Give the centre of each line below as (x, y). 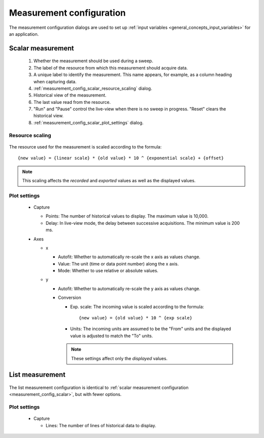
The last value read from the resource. (72, 102)
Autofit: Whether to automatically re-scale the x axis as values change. (129, 257)
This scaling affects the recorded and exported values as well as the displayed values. (109, 180)
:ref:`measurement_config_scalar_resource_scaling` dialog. (93, 88)
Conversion (70, 298)
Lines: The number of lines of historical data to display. (101, 425)
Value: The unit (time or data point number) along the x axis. (118, 264)
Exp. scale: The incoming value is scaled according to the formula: (137, 307)
